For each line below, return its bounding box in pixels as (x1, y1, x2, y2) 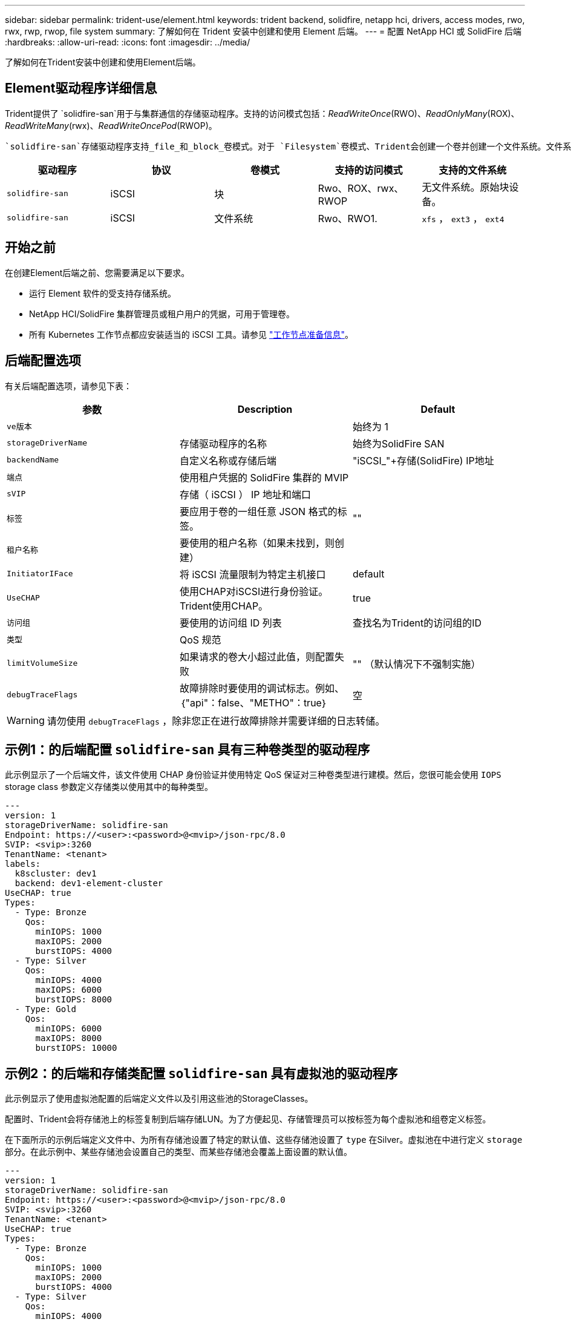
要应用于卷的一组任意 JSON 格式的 (179, 505, 338, 518)
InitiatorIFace (7, 569, 73, 579)
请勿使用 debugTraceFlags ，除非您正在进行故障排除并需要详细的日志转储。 (47, 714, 385, 727)
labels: (5, 859, 41, 869)
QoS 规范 (179, 633, 221, 646)
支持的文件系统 (439, 163, 507, 176)
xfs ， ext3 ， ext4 (422, 212, 504, 225)
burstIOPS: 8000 (35, 995, 113, 1005)
